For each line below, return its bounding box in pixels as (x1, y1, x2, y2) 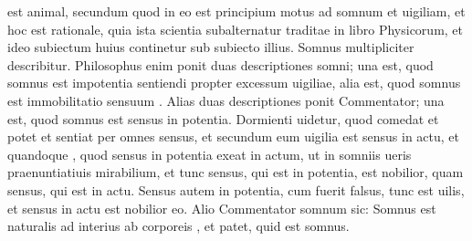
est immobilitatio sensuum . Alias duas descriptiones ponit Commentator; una (7, 90, 445, 110)
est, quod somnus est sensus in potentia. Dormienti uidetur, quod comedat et (7, 109, 439, 128)
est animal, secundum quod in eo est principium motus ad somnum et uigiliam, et (7, 2, 466, 20)
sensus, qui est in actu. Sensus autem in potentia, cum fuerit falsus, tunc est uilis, (7, 180, 465, 199)
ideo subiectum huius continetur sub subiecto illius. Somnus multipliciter (7, 37, 414, 57)
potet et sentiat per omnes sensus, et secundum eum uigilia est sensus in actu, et (7, 127, 460, 146)
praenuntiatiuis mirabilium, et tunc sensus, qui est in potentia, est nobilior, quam (7, 162, 464, 182)
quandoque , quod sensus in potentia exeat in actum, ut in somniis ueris (7, 144, 412, 163)
